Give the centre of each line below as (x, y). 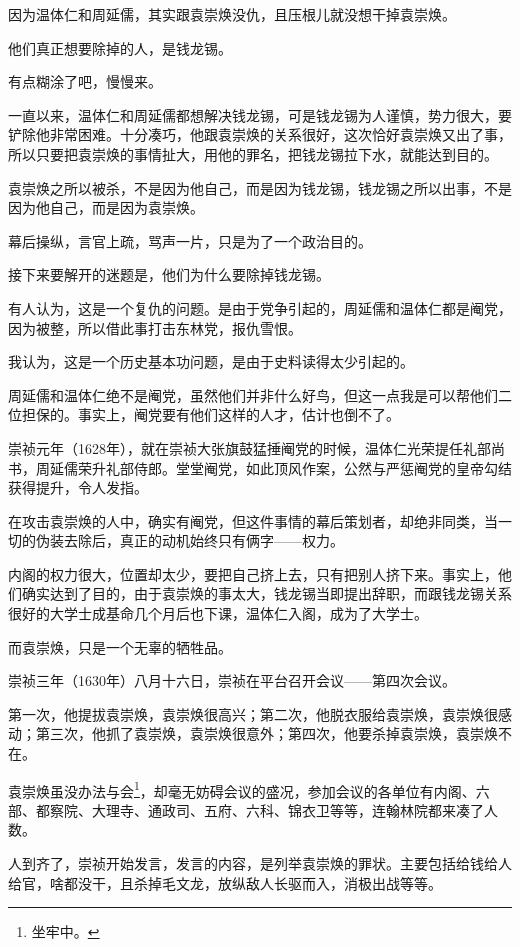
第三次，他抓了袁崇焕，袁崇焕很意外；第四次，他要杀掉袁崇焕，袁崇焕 (266, 733)
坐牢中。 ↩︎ (65, 931)
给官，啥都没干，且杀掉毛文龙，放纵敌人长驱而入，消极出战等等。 (225, 882)
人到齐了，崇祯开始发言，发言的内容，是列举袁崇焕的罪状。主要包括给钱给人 (260, 863)
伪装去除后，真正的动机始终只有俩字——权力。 (189, 540)
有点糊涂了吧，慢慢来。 (85, 81)
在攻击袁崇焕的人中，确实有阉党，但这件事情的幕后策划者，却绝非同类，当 (253, 520)
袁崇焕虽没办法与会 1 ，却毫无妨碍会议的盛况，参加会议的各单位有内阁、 (242, 789)
